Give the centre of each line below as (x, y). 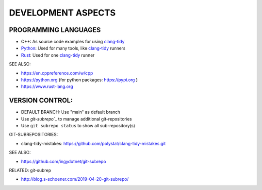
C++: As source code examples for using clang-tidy (73, 42)
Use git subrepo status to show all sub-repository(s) (78, 126)
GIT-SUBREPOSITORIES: (33, 135)
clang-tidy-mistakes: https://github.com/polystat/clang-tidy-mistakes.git (93, 143)
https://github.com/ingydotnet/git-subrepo (64, 161)
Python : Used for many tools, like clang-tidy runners (73, 48)
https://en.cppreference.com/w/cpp (57, 73)
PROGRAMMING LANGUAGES (55, 30)
